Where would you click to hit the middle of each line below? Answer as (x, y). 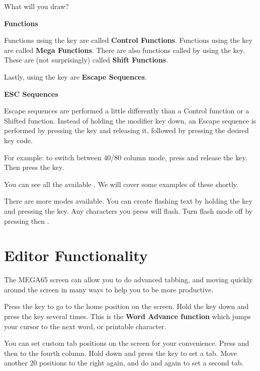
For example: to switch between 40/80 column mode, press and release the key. (126, 157)
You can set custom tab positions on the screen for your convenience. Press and (127, 343)
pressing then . (27, 221)
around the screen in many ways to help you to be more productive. (109, 289)
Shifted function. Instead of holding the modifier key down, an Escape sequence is (130, 120)
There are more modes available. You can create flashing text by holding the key (128, 201)
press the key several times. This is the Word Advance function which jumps (127, 316)
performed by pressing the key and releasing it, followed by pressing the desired (126, 130)
